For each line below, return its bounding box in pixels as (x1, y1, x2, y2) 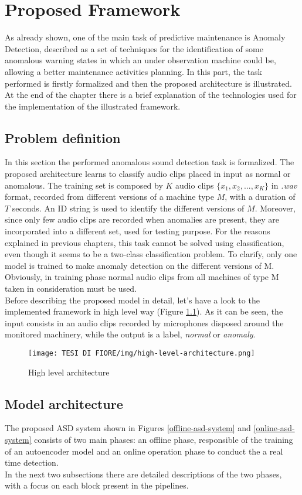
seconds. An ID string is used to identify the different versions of (12, 202, 245, 214)
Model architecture (5, 394, 123, 412)
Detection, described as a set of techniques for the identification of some (5, 42, 263, 54)
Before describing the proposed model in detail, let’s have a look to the (5, 293, 260, 306)
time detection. (5, 456, 59, 469)
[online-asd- (253, 422, 295, 434)
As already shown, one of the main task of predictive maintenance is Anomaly (5, 31, 286, 43)
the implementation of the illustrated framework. (5, 100, 181, 112)
